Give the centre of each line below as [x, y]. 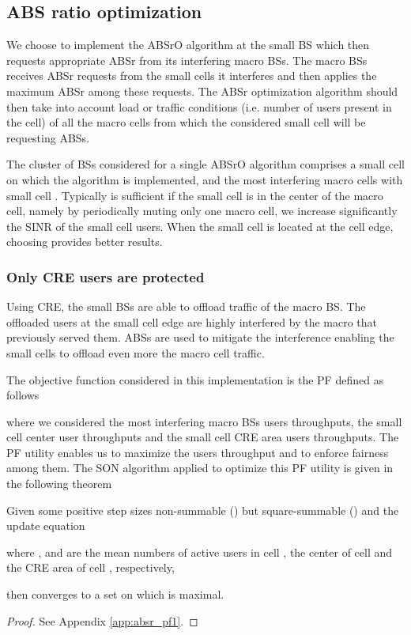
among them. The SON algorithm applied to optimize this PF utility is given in [200, 468]
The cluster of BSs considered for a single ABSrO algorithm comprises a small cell [205, 164]
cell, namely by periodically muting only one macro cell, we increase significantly [202, 211]
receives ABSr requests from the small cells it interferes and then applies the [192, 76]
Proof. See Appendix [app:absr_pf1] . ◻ [102, 620]
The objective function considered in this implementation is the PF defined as [195, 379]
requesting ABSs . [48, 137]
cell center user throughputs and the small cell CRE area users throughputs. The [203, 437]
